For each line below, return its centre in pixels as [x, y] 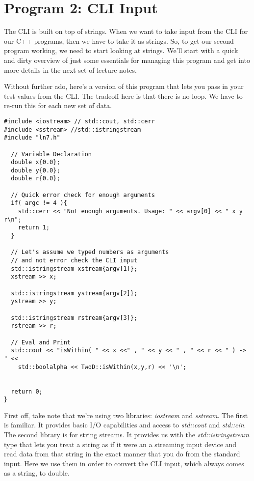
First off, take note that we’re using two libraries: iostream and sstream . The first [126, 415]
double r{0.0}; [36, 179]
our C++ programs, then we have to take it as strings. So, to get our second [119, 41]
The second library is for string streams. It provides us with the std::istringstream [127, 435]
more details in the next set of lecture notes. [70, 70]
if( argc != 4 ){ [39, 203]
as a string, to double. [37, 473]
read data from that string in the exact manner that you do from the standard [122, 454]
